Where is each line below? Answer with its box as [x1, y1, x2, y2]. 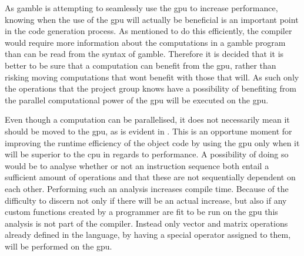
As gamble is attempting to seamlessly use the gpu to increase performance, [5, 2, 278, 14]
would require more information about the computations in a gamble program [5, 36, 286, 48]
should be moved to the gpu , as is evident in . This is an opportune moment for [5, 124, 292, 137]
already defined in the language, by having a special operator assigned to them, [5, 228, 291, 241]
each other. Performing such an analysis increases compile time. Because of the [5, 182, 289, 194]
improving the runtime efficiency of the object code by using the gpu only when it [5, 136, 300, 149]
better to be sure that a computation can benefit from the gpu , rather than [5, 59, 276, 71]
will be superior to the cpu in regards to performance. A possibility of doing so [5, 148, 289, 160]
